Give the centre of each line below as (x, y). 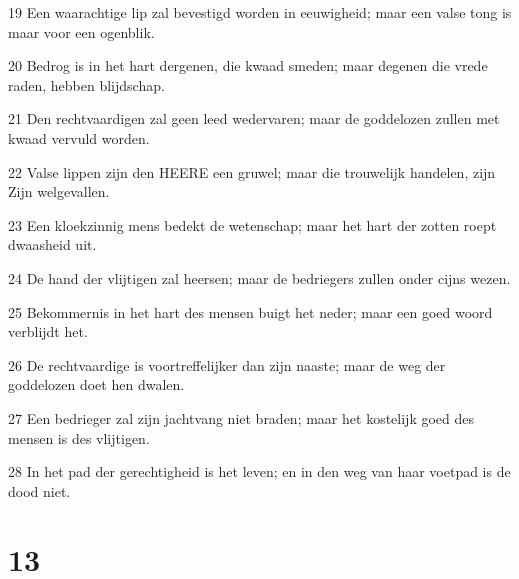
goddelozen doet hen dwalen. (96, 384)
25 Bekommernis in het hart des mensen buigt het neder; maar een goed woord (250, 311)
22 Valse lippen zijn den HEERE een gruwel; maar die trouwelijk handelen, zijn (252, 171)
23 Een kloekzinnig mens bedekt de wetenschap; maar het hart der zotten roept (252, 224)
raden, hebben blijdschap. (86, 84)
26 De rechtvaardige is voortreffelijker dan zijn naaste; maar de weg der (227, 364)
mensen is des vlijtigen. (79, 437)
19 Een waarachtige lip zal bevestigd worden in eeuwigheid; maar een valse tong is (260, 12)
